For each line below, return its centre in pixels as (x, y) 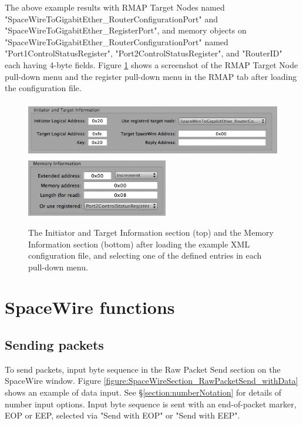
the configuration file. (43, 88)
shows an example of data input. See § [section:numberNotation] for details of (143, 392)
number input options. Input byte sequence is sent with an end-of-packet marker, (151, 404)
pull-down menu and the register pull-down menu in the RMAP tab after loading (151, 76)
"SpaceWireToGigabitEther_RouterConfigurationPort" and (111, 19)
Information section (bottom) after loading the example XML (139, 244)
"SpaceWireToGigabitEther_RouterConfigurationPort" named (117, 41)
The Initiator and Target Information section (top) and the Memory (151, 232)
